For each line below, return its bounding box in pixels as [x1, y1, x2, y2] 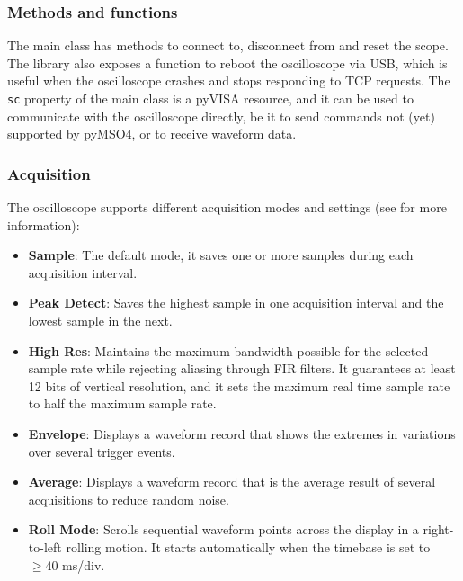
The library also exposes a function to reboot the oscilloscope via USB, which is [7, 53, 448, 72]
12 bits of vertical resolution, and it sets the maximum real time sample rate [28, 376, 450, 395]
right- [423, 520, 454, 539]
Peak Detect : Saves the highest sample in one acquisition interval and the [28, 293, 444, 312]
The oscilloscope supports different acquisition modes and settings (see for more [7, 198, 447, 217]
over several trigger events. [28, 442, 175, 460]
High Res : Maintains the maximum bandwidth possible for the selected [28, 341, 429, 360]
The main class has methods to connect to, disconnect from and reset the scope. [7, 36, 449, 55]
